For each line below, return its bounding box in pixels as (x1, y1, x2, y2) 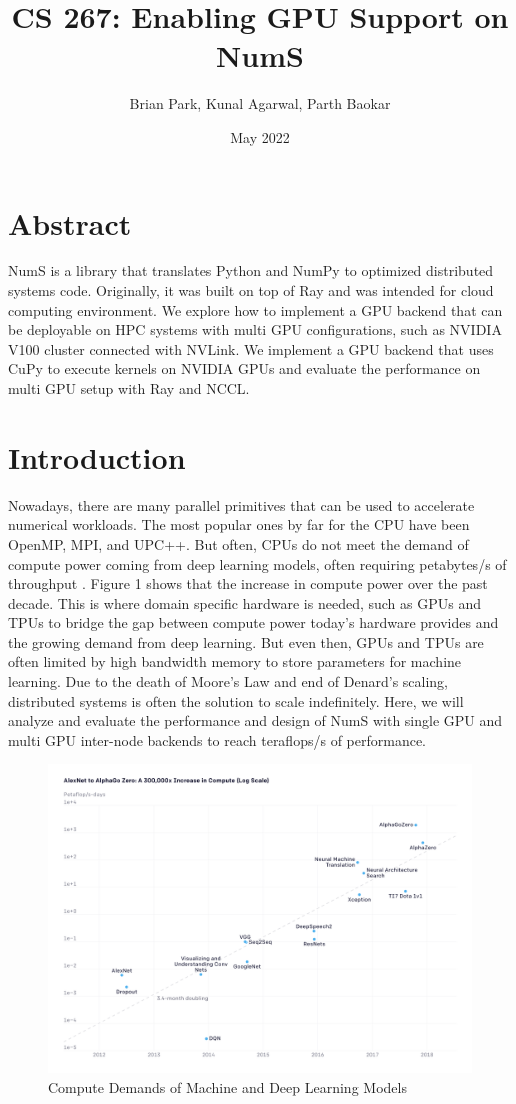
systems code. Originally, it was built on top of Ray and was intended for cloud (8, 280, 494, 301)
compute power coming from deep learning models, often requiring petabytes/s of (8, 553, 507, 574)
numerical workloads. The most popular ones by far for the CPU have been (8, 514, 470, 535)
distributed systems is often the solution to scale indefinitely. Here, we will (8, 690, 464, 711)
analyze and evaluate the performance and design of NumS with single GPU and (8, 710, 503, 731)
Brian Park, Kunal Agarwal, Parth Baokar (129, 93, 391, 114)
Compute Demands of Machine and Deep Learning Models (48, 1076, 407, 1097)
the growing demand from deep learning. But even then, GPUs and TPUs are (8, 631, 484, 652)
